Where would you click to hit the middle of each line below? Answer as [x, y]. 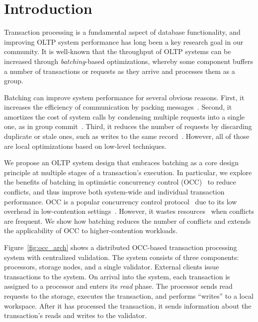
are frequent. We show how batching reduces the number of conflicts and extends [128, 221]
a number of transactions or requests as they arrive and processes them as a [120, 71]
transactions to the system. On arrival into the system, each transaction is [117, 276]
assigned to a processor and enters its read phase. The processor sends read [118, 286]
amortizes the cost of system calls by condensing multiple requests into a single [125, 116]
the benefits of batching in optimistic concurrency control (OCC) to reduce [120, 182]
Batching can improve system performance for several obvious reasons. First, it [124, 97]
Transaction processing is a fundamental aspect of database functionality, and [122, 32]
